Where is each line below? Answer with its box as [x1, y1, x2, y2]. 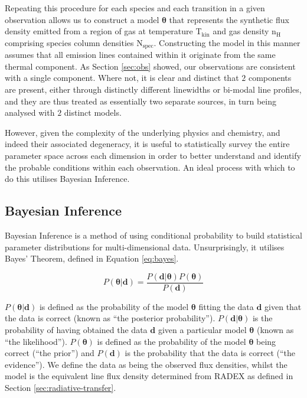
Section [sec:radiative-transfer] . [5, 381, 116, 393]
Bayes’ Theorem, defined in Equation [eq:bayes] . [5, 252, 179, 265]
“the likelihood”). [5, 335, 67, 347]
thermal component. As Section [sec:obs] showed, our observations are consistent [5, 60, 296, 72]
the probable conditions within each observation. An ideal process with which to [5, 161, 295, 173]
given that [264, 300, 302, 312]
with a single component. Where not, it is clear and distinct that [5, 71, 239, 84]
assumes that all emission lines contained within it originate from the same [5, 48, 276, 61]
